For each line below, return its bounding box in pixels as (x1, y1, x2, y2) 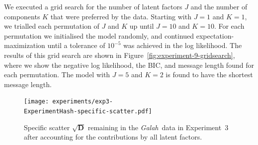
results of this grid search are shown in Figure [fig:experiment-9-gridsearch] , (4, 49, 235, 60)
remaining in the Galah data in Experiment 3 (87, 122, 229, 132)
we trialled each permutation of (4, 21, 99, 31)
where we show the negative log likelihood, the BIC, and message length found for (4, 59, 254, 70)
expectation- (196, 30, 234, 41)
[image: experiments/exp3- (24, 98, 113, 105)
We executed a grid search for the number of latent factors (4, 1, 182, 11)
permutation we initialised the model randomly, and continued (4, 30, 194, 41)
